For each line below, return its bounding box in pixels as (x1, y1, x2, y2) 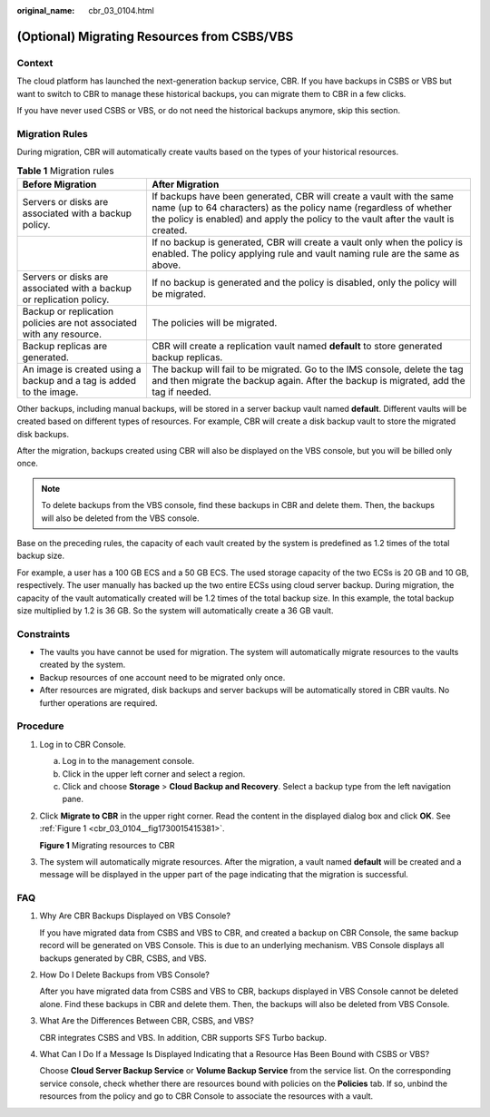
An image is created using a (22, 363, 142, 376)
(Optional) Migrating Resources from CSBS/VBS (16, 28, 294, 44)
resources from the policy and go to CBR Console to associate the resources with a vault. (39, 1091, 374, 1102)
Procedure (16, 720, 64, 732)
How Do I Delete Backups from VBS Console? (39, 969, 211, 980)
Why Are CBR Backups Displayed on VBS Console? (39, 910, 231, 921)
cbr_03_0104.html (88, 5, 154, 15)
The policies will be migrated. (151, 316, 278, 328)
